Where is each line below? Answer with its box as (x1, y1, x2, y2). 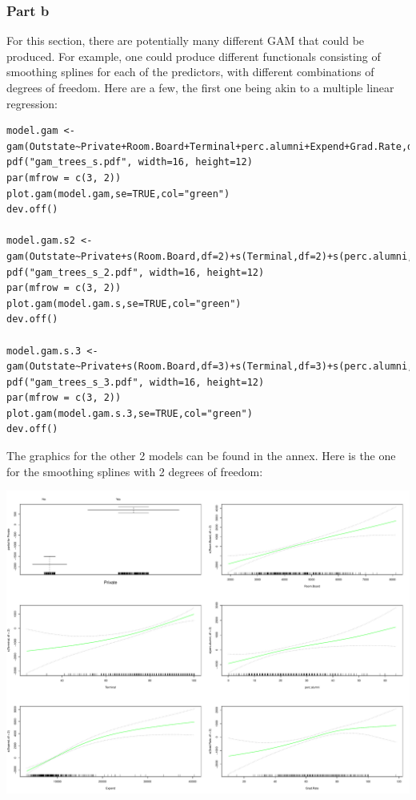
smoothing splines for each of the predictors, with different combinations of (6, 63, 374, 80)
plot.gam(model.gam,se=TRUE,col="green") (6, 188, 230, 200)
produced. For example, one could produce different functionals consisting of (6, 47, 381, 64)
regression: (6, 95, 58, 111)
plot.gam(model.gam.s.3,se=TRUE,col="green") (6, 407, 253, 419)
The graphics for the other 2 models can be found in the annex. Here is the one (6, 447, 396, 464)
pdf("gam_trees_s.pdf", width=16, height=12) (6, 156, 253, 168)
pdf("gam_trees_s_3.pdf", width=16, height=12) (6, 376, 265, 388)
